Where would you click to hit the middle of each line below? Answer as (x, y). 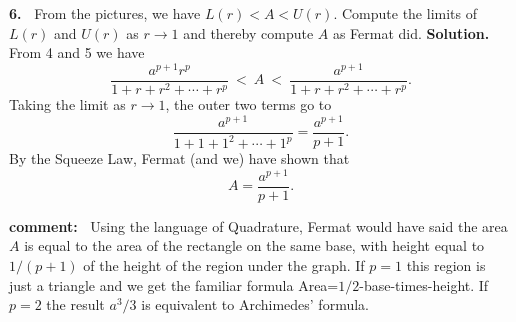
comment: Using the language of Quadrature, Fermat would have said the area (258, 225)
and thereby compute (248, 32)
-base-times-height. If (424, 284)
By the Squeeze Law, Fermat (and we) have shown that (179, 158)
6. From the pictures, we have (105, 13)
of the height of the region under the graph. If (224, 264)
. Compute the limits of (405, 13)
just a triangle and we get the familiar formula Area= (174, 284)
